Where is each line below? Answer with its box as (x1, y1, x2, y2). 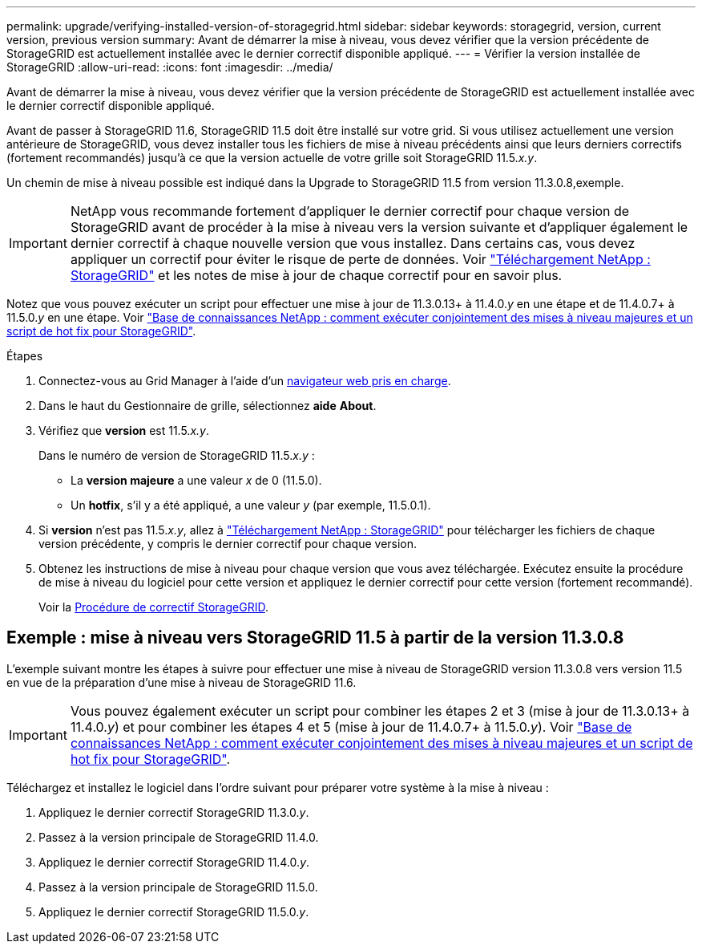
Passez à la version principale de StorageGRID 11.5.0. (38, 879, 318, 894)
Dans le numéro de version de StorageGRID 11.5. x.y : (38, 449, 315, 462)
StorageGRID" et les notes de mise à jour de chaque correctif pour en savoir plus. (70, 267, 563, 283)
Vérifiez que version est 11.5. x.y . (38, 424, 209, 437)
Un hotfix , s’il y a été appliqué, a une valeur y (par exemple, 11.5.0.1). (71, 498, 431, 512)
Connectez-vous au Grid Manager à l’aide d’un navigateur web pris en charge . (38, 374, 451, 388)
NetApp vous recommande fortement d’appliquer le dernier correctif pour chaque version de (70, 203, 630, 219)
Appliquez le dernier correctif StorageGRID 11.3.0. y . (38, 805, 309, 819)
